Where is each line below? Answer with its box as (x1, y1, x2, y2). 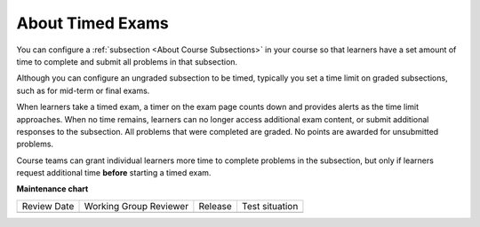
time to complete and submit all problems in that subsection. (16, 56, 238, 67)
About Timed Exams (16, 13, 169, 33)
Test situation (241, 200, 299, 212)
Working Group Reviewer (84, 200, 189, 212)
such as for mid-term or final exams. (16, 85, 150, 96)
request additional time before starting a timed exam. (16, 168, 212, 178)
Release (198, 200, 233, 212)
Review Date (21, 200, 75, 212)
